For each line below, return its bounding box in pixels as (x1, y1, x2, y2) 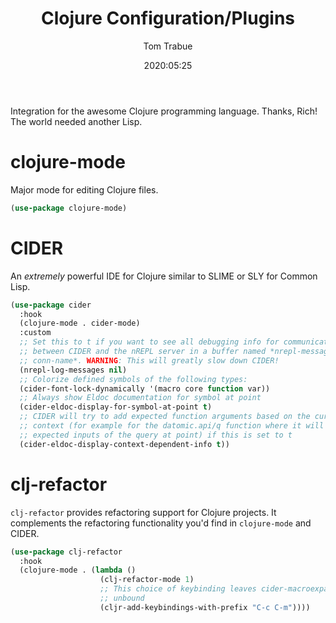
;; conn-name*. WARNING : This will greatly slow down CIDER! (19, 355, 280, 366)
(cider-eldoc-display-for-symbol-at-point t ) (19, 402, 213, 412)
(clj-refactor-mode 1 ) (99, 575, 195, 585)
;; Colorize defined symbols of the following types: (19, 374, 248, 384)
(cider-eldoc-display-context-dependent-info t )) (19, 439, 230, 449)
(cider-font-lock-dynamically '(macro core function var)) (19, 383, 271, 394)
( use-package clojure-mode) (10, 203, 128, 213)
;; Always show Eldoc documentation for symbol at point (19, 393, 262, 403)
